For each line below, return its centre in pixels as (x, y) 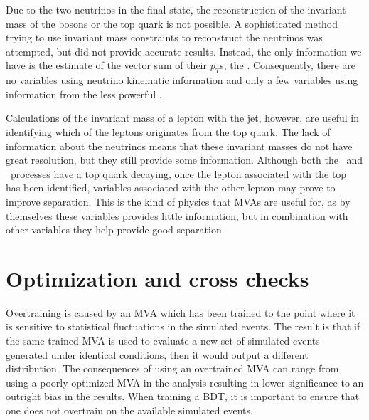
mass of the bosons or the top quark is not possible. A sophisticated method (172, 23)
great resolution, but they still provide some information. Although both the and (184, 160)
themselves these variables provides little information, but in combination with (177, 215)
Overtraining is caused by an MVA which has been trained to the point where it (181, 312)
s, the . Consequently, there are (288, 65)
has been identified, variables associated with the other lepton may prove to (171, 188)
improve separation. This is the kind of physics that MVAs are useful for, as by (178, 201)
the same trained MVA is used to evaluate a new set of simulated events (163, 341)
